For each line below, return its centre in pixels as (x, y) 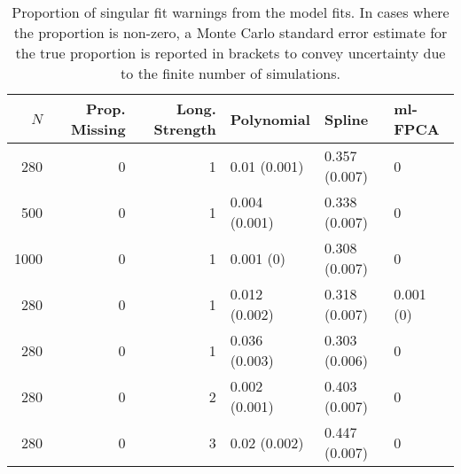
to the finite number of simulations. (230, 73)
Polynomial (270, 119)
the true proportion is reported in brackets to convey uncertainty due (230, 53)
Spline (346, 119)
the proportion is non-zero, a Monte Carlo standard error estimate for (230, 32)
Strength (185, 129)
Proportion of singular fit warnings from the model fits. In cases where (230, 12)
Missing (98, 129)
